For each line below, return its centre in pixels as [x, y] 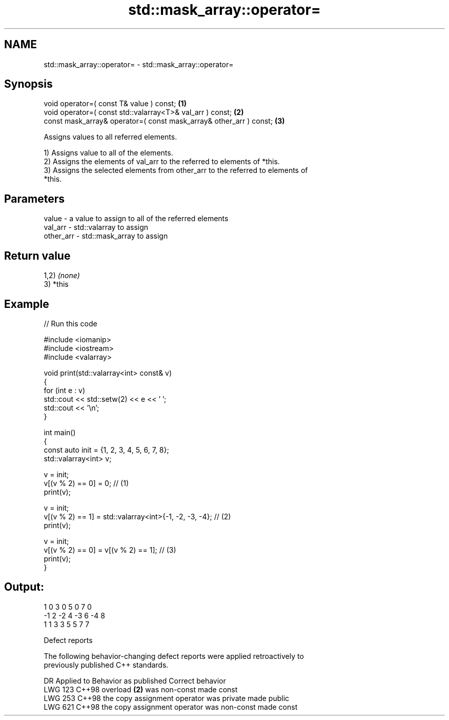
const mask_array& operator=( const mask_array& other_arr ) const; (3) [164, 121]
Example [27, 304]
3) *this [56, 284]
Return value [37, 256]
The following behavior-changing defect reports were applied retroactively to [174, 656]
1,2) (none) [62, 276]
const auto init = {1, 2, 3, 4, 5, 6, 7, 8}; [106, 450]
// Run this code [70, 323]
